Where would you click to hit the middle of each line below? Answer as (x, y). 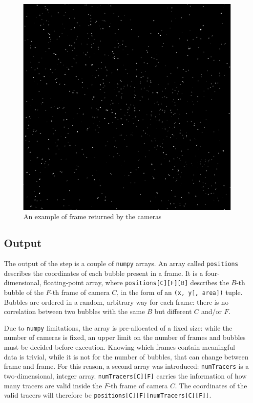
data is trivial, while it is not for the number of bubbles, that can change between (126, 356)
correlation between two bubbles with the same (74, 311)
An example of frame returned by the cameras (93, 216)
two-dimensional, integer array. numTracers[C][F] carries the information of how (126, 375)
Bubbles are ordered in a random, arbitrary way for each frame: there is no (116, 302)
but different (173, 311)
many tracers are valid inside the (53, 385)
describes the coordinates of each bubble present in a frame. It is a (104, 273)
